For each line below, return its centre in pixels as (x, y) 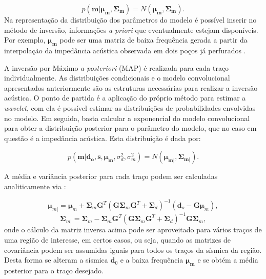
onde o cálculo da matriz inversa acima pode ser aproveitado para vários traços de (133, 230)
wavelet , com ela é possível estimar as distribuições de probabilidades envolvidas (130, 107)
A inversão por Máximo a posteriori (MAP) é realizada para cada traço (117, 67)
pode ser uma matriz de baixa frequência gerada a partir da (154, 40)
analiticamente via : (35, 186)
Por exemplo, (25, 40)
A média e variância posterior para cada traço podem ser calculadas (111, 176)
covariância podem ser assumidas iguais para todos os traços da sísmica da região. (133, 250)
